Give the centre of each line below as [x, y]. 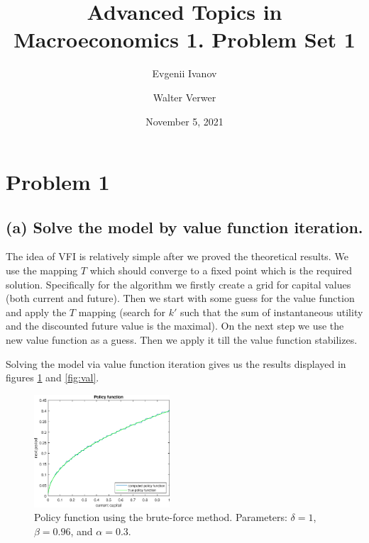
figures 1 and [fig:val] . [53, 377]
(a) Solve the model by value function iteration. [184, 226]
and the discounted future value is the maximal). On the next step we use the [175, 326]
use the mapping [42, 270]
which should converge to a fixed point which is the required [221, 270]
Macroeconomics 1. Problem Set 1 [184, 39]
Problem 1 [58, 182]
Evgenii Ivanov [184, 73]
